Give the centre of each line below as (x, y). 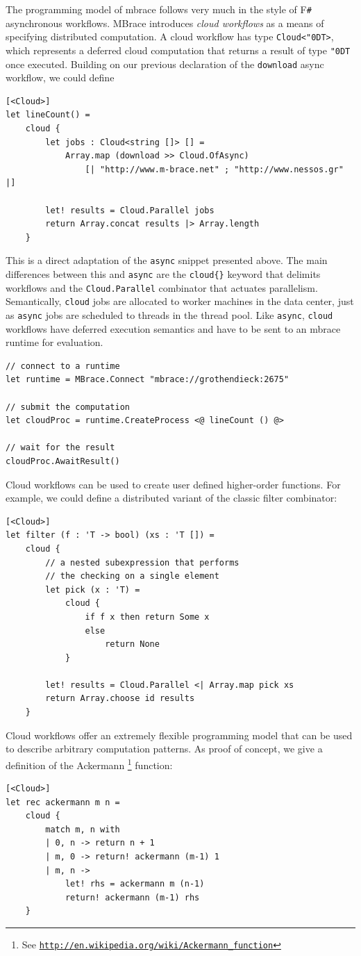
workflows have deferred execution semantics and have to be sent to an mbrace (173, 328)
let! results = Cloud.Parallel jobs (130, 210)
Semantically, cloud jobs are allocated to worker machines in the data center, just (180, 301)
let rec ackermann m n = (63, 802)
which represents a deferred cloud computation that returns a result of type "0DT (178, 50)
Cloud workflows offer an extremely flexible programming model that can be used (179, 735)
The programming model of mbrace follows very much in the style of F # (159, 9)
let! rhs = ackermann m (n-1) (135, 884)
